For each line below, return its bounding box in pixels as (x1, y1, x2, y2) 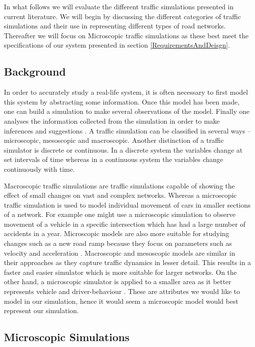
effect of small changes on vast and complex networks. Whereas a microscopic (4, 190, 237, 200)
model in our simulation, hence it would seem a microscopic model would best (4, 295, 238, 306)
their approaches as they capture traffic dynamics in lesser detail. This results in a (4, 257, 251, 267)
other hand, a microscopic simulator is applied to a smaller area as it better (4, 276, 231, 287)
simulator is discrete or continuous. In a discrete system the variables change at (4, 144, 243, 155)
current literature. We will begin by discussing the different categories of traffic (4, 11, 241, 21)
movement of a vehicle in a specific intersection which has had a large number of (4, 218, 246, 229)
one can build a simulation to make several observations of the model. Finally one (4, 106, 250, 116)
